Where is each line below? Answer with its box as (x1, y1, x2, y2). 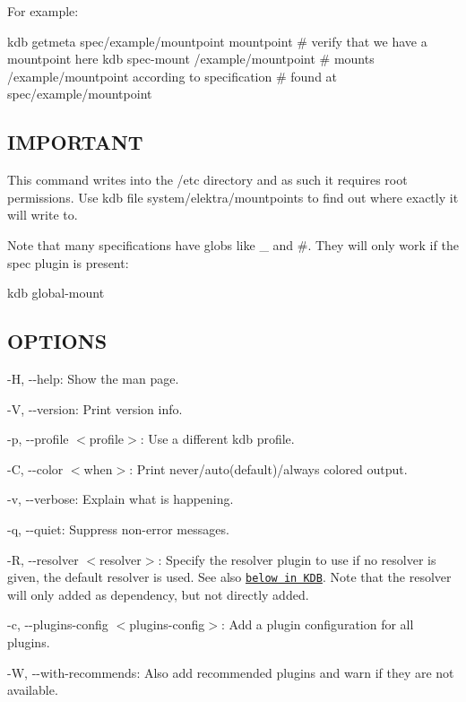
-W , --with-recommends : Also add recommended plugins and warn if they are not (7, 663, 454, 681)
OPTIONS (7, 327, 108, 355)
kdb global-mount (7, 283, 105, 302)
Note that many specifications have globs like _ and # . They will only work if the (7, 235, 459, 254)
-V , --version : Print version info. (7, 399, 183, 418)
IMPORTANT (7, 128, 143, 156)
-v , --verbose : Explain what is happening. (7, 490, 234, 508)
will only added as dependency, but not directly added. (7, 585, 309, 603)
